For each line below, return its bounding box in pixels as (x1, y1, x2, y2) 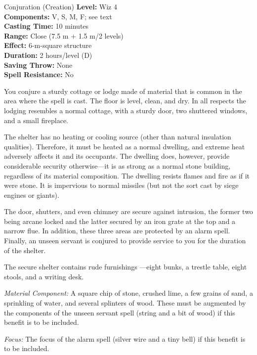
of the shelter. (4, 245, 46, 255)
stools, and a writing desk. (4, 271, 84, 281)
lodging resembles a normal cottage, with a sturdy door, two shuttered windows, (4, 105, 248, 115)
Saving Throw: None (4, 59, 73, 70)
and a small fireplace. (4, 115, 69, 125)
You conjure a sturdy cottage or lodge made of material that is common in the (4, 86, 242, 96)
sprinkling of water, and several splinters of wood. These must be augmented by (4, 298, 246, 308)
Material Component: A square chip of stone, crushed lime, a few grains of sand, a (4, 288, 253, 298)
